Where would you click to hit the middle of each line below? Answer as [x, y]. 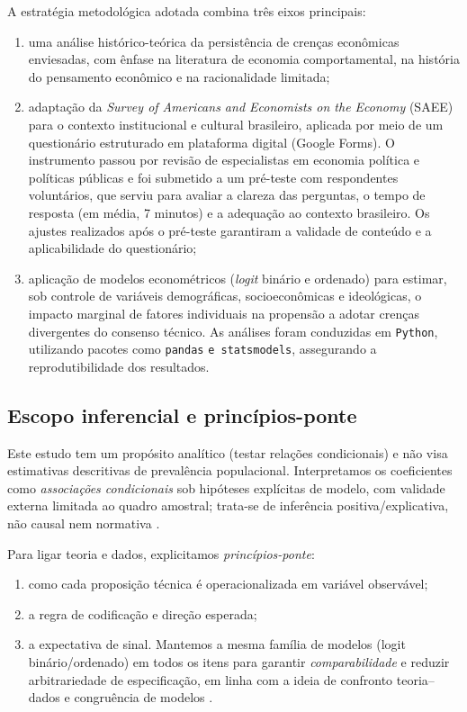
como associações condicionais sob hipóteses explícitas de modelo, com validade [226, 487]
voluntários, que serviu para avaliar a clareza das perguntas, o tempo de [227, 195]
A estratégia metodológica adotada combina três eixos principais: [187, 11]
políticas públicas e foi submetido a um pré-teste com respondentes [213, 177]
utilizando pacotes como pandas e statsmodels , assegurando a [202, 349]
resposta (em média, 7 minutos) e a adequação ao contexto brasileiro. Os [229, 212]
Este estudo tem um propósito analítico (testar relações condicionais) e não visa [228, 452]
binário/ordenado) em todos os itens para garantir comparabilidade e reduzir [239, 661]
